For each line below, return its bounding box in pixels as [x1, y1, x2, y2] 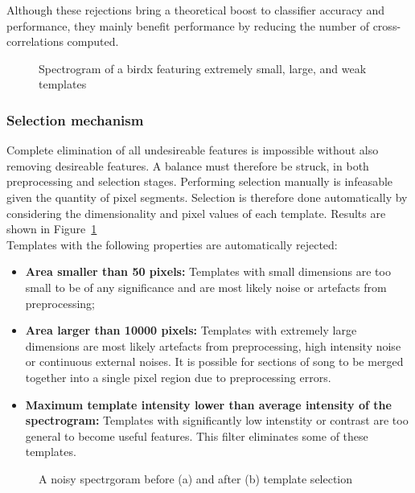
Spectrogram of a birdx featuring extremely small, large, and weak [39, 60, 367, 76]
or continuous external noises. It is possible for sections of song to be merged [25, 353, 404, 370]
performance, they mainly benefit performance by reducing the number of [6, 17, 369, 34]
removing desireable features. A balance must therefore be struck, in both [6, 157, 369, 174]
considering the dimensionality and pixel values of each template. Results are [6, 204, 386, 221]
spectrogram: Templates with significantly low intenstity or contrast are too [25, 412, 409, 429]
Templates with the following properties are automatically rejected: [6, 236, 338, 253]
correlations [6, 33, 64, 50]
